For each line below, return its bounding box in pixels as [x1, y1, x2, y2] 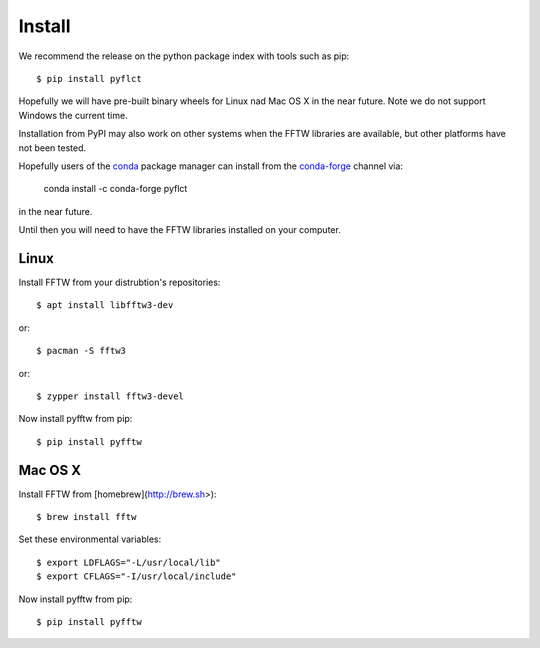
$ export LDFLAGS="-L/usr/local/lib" [36, 556, 222, 568]
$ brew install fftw [36, 511, 137, 522]
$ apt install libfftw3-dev [36, 300, 174, 311]
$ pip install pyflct [36, 73, 142, 84]
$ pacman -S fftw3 [36, 345, 127, 357]
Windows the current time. [18, 109, 129, 121]
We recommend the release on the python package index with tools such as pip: [18, 50, 350, 62]
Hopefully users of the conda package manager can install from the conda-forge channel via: [18, 160, 404, 172]
